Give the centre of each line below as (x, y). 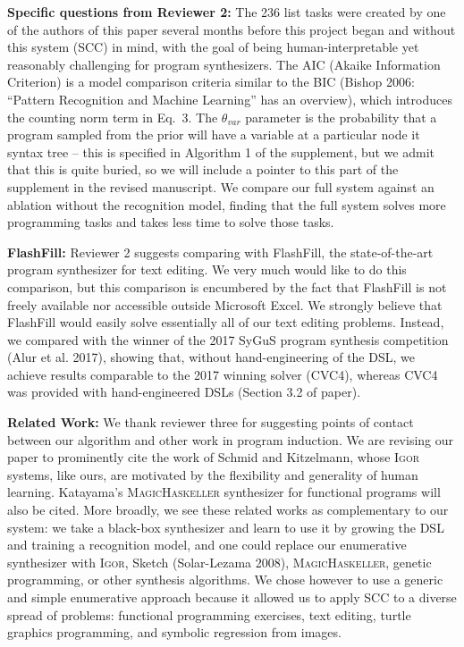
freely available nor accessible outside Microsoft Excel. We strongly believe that (225, 304)
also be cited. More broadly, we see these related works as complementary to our (228, 510)
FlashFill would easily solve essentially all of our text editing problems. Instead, (226, 322)
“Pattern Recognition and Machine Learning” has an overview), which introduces (230, 99)
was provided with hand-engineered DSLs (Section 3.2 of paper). (184, 392)
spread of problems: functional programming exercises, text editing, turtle (209, 614)
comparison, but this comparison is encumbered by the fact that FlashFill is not (227, 286)
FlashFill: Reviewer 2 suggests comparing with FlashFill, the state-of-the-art (220, 252)
